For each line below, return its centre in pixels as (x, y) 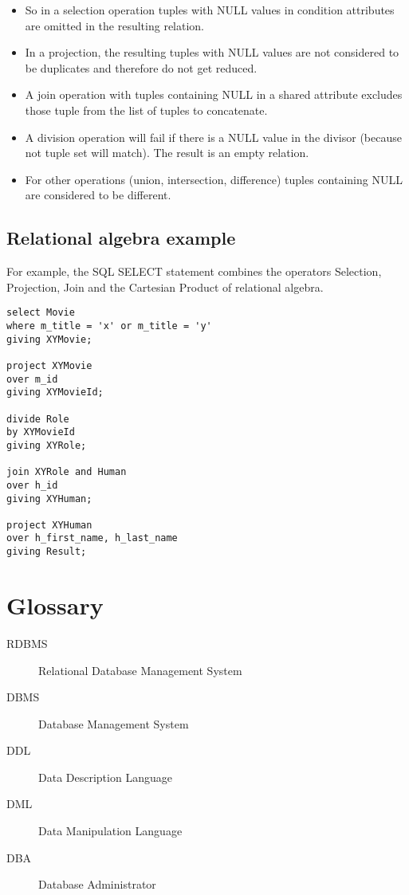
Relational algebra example (121, 238)
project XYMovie (49, 365)
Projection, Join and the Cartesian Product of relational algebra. (165, 287)
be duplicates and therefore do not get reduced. (141, 67)
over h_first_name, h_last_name (92, 538)
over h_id (32, 485)
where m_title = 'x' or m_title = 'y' (109, 326)
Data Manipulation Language (110, 831)
